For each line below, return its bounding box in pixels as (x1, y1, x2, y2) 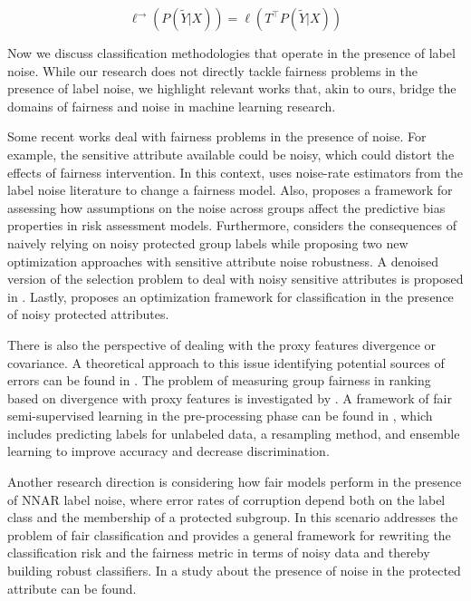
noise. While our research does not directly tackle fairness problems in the (7, 61, 418, 80)
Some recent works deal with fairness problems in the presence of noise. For (7, 127, 427, 146)
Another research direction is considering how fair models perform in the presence (7, 472, 462, 491)
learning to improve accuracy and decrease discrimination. (7, 441, 330, 460)
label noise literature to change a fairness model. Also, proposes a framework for (7, 180, 453, 199)
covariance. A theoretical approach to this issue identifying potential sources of (7, 353, 445, 372)
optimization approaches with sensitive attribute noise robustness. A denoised (7, 251, 438, 270)
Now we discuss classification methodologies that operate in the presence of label (7, 44, 456, 62)
